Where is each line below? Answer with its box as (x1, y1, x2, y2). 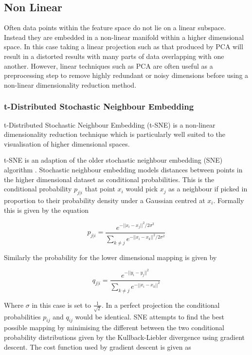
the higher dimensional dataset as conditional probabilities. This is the (4, 174, 215, 184)
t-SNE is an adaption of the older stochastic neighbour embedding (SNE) (4, 155, 223, 165)
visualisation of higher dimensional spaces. (4, 138, 130, 149)
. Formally (213, 195, 244, 205)
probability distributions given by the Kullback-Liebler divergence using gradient (4, 332, 245, 342)
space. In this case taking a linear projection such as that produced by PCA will (4, 41, 243, 52)
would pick (126, 184, 158, 194)
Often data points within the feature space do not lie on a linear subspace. (4, 22, 226, 33)
